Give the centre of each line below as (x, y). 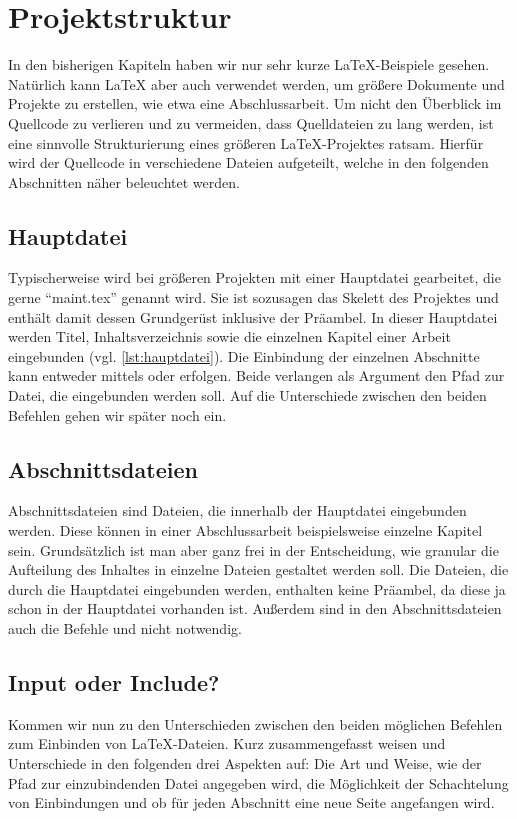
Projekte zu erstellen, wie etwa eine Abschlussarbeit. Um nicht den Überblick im (255, 103)
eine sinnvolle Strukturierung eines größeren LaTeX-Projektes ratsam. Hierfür (246, 142)
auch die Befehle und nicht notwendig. (125, 628)
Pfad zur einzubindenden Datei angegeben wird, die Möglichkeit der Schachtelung (258, 782)
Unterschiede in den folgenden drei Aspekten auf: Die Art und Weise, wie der (245, 762)
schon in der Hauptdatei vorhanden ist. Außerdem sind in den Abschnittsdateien (255, 608)
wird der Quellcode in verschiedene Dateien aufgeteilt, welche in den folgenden (248, 162)
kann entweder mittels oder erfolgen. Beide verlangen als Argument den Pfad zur (256, 375)
